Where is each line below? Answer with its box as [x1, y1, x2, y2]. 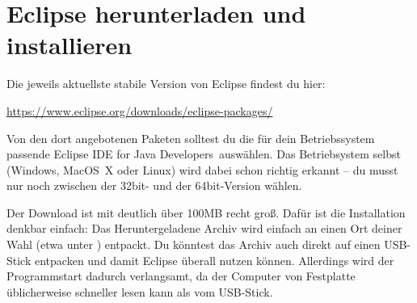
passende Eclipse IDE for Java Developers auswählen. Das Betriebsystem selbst [6, 145, 401, 162]
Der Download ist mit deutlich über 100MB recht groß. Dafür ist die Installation [6, 204, 406, 221]
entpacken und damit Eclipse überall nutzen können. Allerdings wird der [34, 251, 394, 268]
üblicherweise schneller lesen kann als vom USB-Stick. [6, 283, 273, 300]
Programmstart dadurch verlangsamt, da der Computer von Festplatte [6, 267, 356, 284]
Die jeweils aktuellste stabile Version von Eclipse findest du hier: [6, 75, 326, 92]
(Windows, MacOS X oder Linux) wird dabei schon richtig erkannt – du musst [6, 161, 398, 178]
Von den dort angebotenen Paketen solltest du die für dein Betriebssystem [6, 129, 375, 146]
